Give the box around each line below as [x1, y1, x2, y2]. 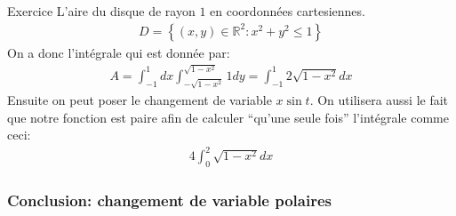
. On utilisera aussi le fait [309, 90, 449, 108]
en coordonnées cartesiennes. [210, 2, 365, 20]
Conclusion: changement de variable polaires [7, 188, 332, 211]
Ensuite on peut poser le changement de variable [7, 90, 272, 108]
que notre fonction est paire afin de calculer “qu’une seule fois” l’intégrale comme [7, 108, 449, 126]
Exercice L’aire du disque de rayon [7, 2, 196, 20]
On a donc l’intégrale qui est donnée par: [7, 43, 230, 61]
